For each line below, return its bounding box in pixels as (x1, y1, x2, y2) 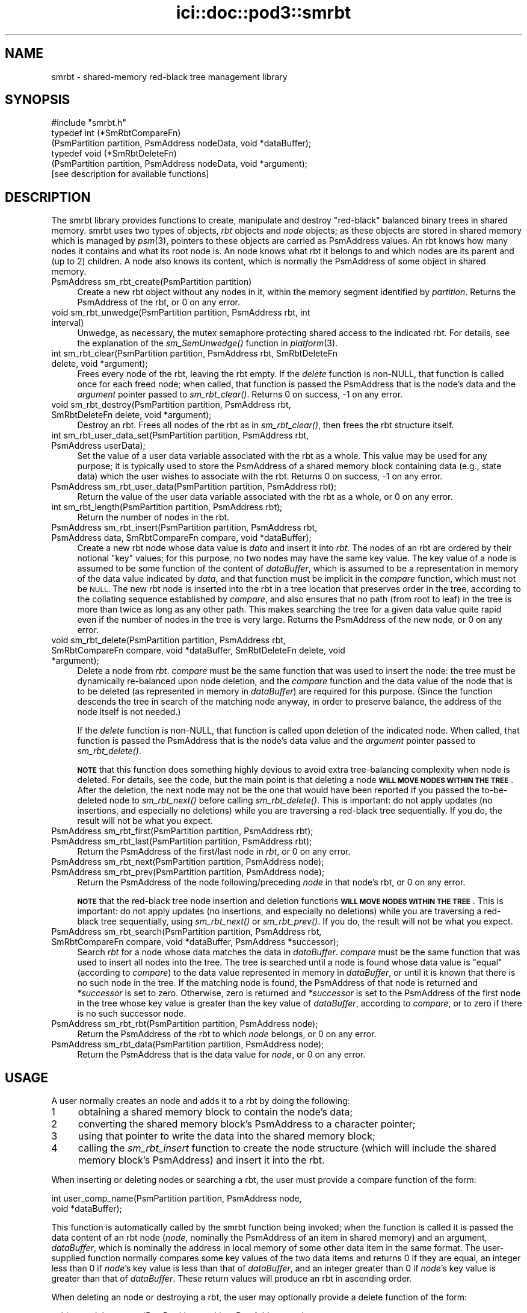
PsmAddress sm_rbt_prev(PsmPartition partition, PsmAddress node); (51, 867, 325, 878)
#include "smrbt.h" (51, 117, 126, 128)
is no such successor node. (77, 1008, 186, 1019)
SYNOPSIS (5, 92, 70, 108)
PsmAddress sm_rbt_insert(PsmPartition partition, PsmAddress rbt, (51, 522, 318, 533)
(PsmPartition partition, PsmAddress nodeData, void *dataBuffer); (51, 138, 312, 149)
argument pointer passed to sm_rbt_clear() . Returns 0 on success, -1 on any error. (77, 389, 403, 400)
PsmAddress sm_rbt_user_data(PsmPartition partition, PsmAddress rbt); (51, 481, 337, 492)
